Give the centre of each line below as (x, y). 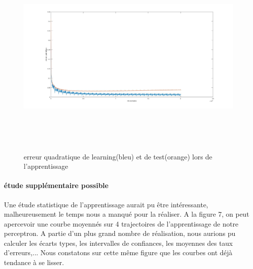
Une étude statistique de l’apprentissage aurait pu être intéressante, (106, 204)
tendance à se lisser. (34, 262)
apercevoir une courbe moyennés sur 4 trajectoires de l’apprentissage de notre (121, 223)
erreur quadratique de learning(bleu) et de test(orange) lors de (118, 156)
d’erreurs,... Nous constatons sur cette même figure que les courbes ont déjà (118, 252)
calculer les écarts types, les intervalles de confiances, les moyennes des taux (118, 243)
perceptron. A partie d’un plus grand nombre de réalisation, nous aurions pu (120, 233)
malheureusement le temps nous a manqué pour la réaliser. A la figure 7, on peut (127, 214)
